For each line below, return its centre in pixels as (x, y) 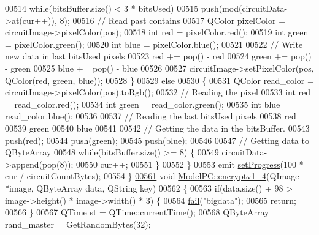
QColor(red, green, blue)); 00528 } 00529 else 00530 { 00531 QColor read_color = (159, 80)
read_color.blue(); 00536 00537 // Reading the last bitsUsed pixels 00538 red (151, 116)
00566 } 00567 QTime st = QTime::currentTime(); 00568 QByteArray (137, 212)
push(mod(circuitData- (244, 8)
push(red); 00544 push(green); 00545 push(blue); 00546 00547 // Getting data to (157, 140)
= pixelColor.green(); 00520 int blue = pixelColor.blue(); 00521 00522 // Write (154, 44)
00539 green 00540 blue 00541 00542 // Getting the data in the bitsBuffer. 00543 (157, 128)
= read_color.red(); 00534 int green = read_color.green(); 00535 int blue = (147, 104)
